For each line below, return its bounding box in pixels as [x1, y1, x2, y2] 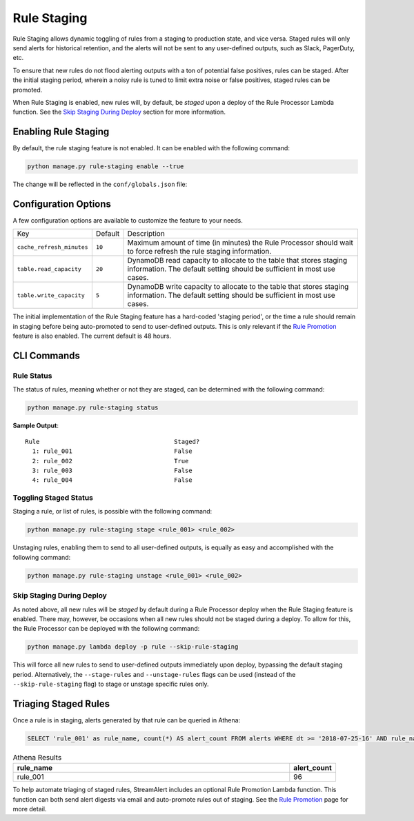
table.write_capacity [17, 292, 86, 299]
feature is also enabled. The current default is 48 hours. [12, 332, 172, 341]
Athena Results [12, 753, 62, 762]
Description [127, 229, 165, 239]
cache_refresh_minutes [17, 243, 89, 251]
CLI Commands [12, 350, 81, 362]
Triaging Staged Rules [12, 698, 110, 709]
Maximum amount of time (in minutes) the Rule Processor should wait [127, 238, 353, 247]
